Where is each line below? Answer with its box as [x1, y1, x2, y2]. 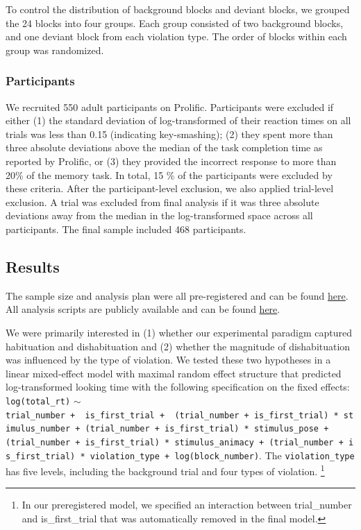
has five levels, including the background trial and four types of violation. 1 [6, 462, 325, 478]
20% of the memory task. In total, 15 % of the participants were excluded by [6, 167, 333, 182]
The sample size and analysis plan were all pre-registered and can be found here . [6, 288, 349, 302]
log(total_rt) [6, 396, 71, 407]
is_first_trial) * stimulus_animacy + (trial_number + [85, 437, 344, 447]
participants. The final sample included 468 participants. [6, 221, 246, 236]
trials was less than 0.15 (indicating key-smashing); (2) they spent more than [6, 126, 333, 141]
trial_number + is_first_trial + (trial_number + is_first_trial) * [6, 410, 339, 420]
